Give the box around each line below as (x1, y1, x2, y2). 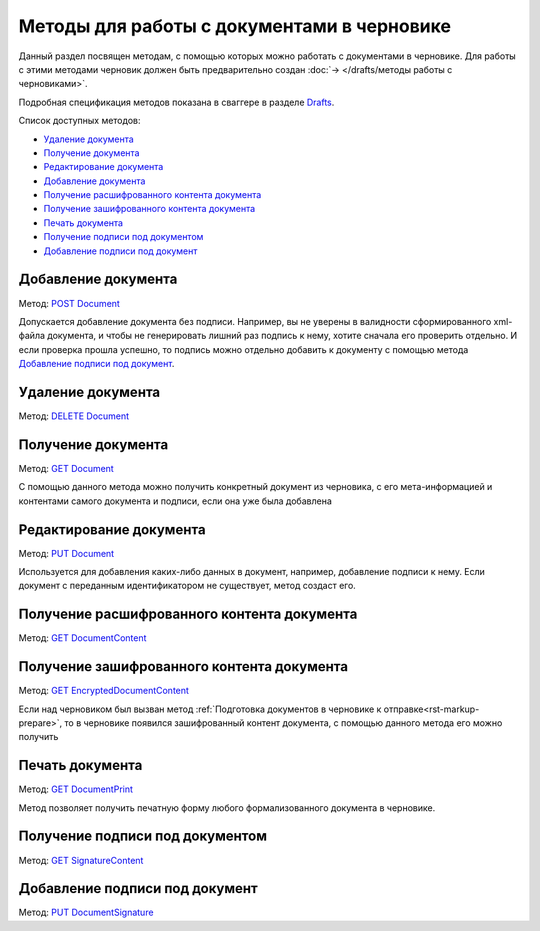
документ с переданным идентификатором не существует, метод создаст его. (18, 580, 357, 592)
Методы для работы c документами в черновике (18, 15, 452, 37)
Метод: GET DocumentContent (18, 632, 147, 644)
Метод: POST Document (18, 297, 120, 309)
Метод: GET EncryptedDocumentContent (18, 685, 190, 697)
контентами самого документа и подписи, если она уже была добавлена (18, 495, 332, 507)
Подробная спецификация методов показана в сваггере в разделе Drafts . (18, 96, 335, 108)
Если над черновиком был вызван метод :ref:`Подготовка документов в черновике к (18, 703, 382, 715)
